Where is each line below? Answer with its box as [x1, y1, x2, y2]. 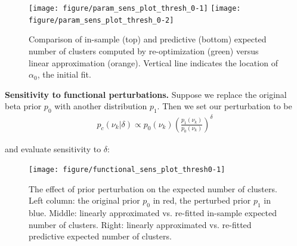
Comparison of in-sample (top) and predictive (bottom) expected [29, 33, 267, 45]
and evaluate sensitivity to [5, 142, 101, 155]
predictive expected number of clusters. [29, 230, 172, 242]
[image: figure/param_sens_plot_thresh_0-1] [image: [29, 4, 241, 13]
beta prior [5, 100, 42, 112]
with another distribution [54, 100, 147, 112]
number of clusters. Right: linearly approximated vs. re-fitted [29, 218, 252, 230]
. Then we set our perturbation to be [157, 100, 292, 112]
